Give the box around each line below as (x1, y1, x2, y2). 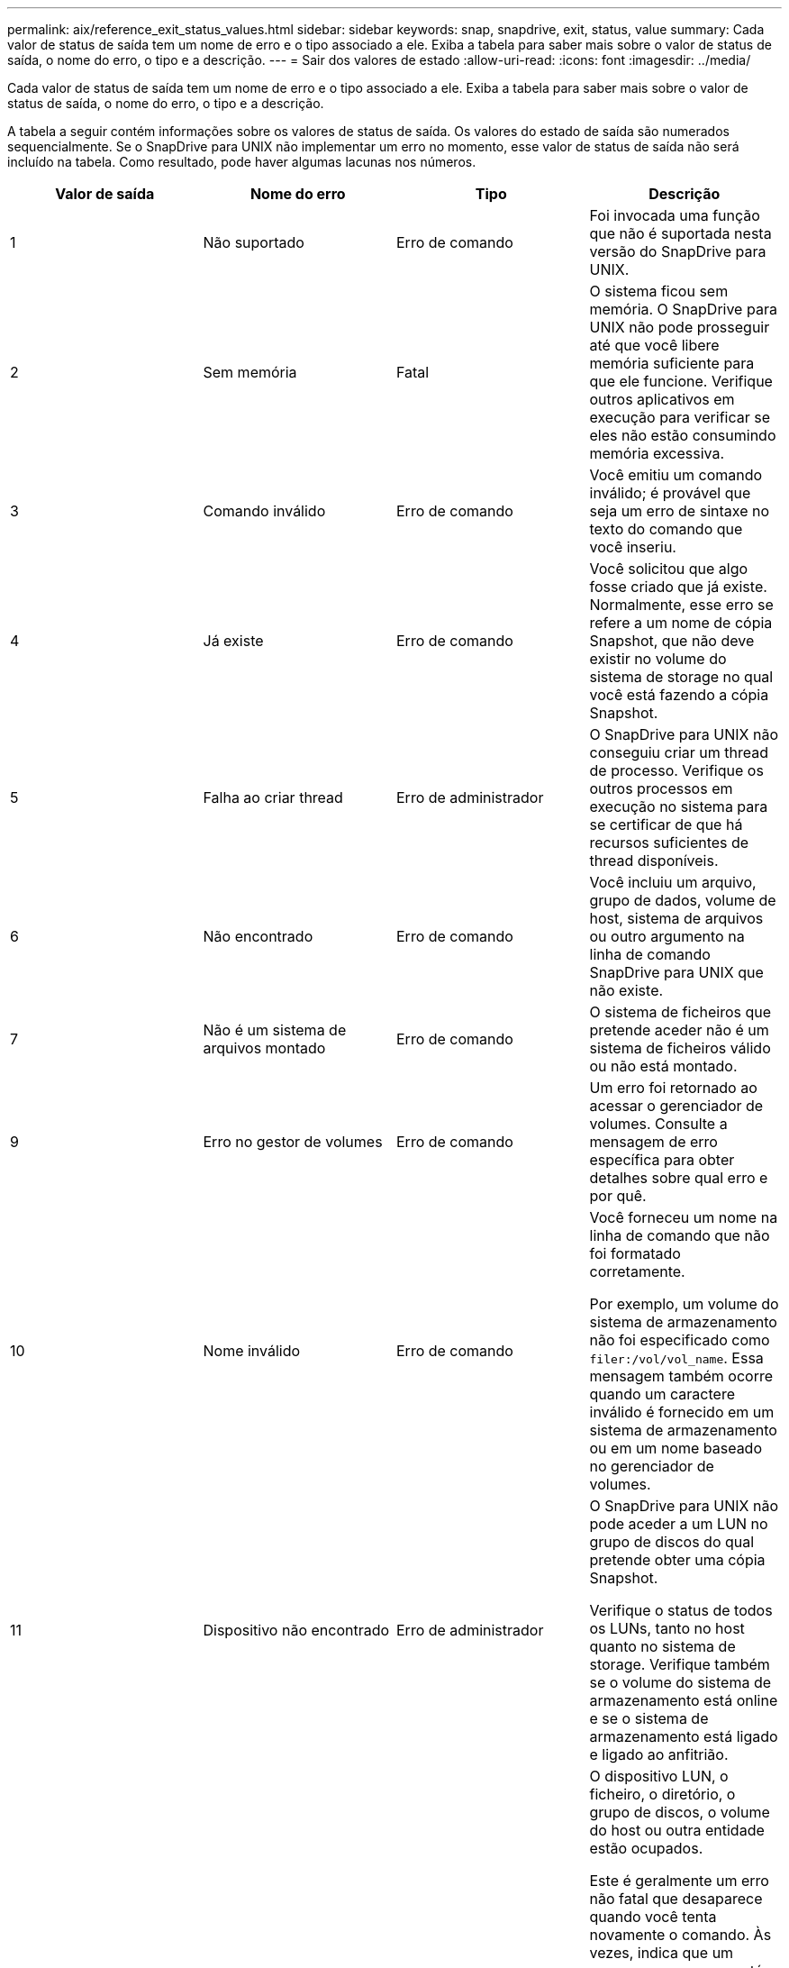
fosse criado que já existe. (589, 578, 767, 596)
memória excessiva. (589, 444, 725, 462)
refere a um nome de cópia (589, 614, 773, 632)
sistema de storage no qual (589, 668, 774, 686)
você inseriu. (589, 538, 676, 556)
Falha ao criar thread (203, 788, 343, 806)
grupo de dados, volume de (589, 891, 776, 909)
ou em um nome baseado (589, 1439, 763, 1457)
